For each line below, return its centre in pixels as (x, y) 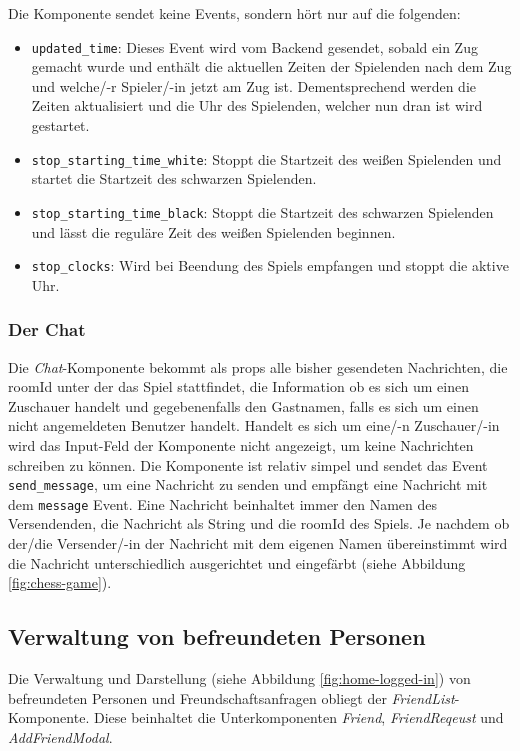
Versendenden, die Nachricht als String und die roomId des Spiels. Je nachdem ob (259, 523)
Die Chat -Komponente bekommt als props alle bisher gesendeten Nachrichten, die (258, 366)
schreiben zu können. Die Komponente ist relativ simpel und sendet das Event (248, 464)
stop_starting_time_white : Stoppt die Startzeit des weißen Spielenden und (266, 158)
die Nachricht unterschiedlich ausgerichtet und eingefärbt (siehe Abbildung (237, 562)
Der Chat (47, 329)
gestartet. (60, 125)
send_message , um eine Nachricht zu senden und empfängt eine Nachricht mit (248, 484)
